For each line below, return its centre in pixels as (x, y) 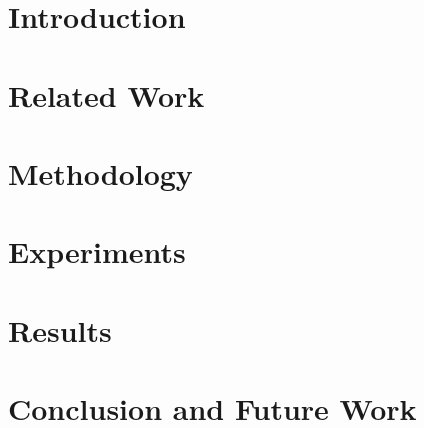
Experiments (97, 251)
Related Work (106, 94)
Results (60, 329)
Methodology (100, 172)
